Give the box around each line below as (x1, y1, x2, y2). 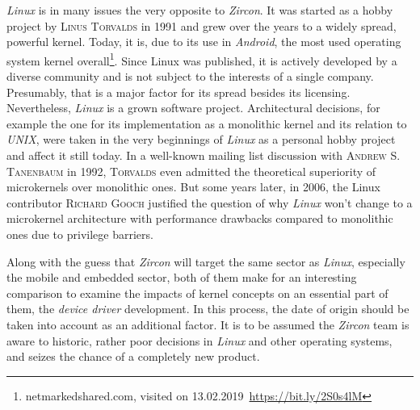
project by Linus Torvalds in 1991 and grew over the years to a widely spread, (6, 17, 397, 34)
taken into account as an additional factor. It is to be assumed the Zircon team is (6, 316, 409, 333)
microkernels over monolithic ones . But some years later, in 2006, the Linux (6, 178, 380, 195)
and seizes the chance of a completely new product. (6, 348, 260, 365)
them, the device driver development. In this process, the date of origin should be (6, 300, 409, 317)
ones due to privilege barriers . (6, 225, 153, 242)
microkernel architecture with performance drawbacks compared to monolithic (6, 210, 393, 227)
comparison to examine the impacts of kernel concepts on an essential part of (6, 284, 388, 301)
